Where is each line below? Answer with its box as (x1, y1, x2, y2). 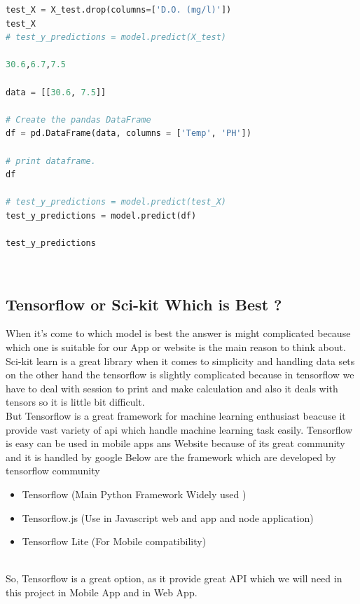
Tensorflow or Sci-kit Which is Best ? (6, 293, 282, 315)
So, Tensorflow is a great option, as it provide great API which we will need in (6, 571, 342, 586)
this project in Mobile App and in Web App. (6, 584, 198, 599)
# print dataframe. (6, 156, 96, 166)
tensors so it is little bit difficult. (6, 394, 145, 409)
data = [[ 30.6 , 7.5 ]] (6, 87, 106, 97)
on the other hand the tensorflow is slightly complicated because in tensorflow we (6, 367, 354, 382)
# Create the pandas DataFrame (6, 114, 151, 125)
